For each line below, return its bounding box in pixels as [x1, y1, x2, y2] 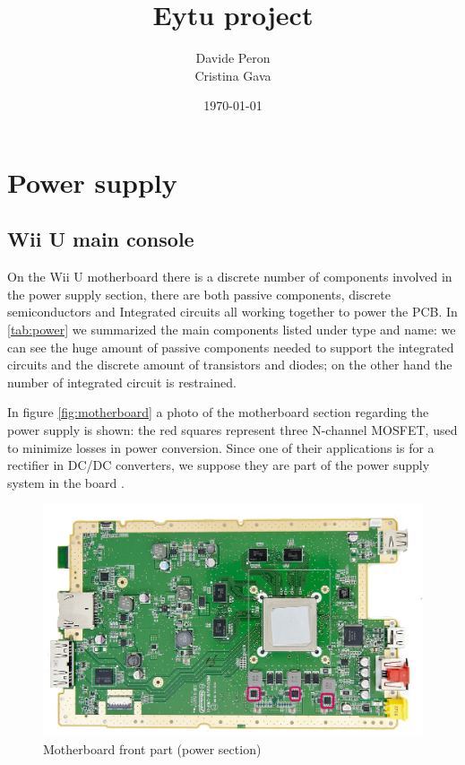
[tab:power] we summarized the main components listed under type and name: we [7, 320, 456, 339]
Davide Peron [195, 48, 271, 67]
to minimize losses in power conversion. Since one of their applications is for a [7, 438, 435, 456]
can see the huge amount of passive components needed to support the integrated [7, 337, 454, 356]
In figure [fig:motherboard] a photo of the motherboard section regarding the [7, 403, 429, 422]
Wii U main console [7, 225, 194, 253]
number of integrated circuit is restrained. [7, 372, 237, 391]
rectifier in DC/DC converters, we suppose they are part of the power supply [7, 456, 430, 474]
